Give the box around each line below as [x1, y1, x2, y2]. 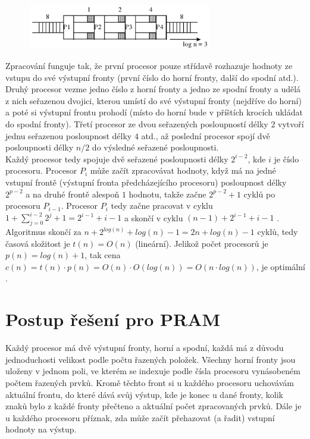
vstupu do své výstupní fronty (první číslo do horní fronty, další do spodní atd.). [5, 71, 299, 83]
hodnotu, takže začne [129, 187, 206, 200]
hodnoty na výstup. [5, 423, 77, 435]
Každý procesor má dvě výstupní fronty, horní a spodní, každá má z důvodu [5, 341, 284, 354]
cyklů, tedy [257, 225, 298, 238]
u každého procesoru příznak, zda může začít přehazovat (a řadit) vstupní [5, 411, 275, 424]
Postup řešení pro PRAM [5, 307, 221, 331]
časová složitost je [5, 237, 70, 249]
